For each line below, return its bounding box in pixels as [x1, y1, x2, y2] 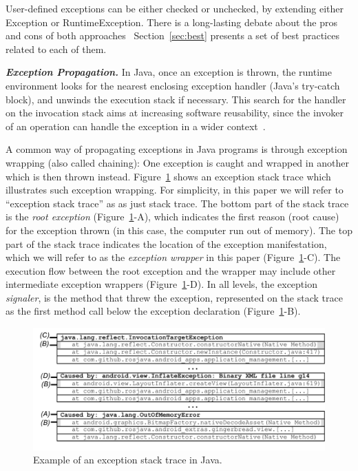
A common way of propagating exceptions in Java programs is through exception [6, 142, 348, 156]
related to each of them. [6, 41, 107, 56]
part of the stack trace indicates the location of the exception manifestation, [6, 236, 327, 251]
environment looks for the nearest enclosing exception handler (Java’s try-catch [6, 78, 340, 92]
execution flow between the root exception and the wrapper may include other [6, 263, 336, 278]
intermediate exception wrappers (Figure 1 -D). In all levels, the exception [6, 277, 317, 291]
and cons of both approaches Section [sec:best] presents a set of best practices [6, 28, 339, 43]
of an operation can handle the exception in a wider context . [6, 118, 266, 133]
